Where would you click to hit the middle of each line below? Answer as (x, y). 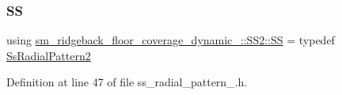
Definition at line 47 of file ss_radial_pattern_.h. (127, 82)
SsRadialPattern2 (49, 55)
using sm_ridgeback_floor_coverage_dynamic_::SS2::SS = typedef (171, 40)
